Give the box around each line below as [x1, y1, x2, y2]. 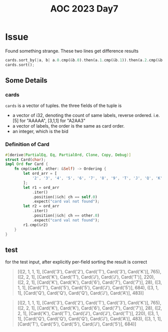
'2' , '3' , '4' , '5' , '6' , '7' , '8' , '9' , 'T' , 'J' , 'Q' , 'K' [32, 176, 163, 181]
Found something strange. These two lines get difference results [5, 48, 139, 54]
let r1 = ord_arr [23, 185, 59, 190]
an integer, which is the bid [12, 129, 69, 135]
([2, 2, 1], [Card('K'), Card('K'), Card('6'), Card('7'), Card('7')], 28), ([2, [17, 305, 162, 311]
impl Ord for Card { [5, 162, 49, 167]
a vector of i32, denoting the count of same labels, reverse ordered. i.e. [12, 113, 160, 119]
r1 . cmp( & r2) [23, 222, 49, 228]
